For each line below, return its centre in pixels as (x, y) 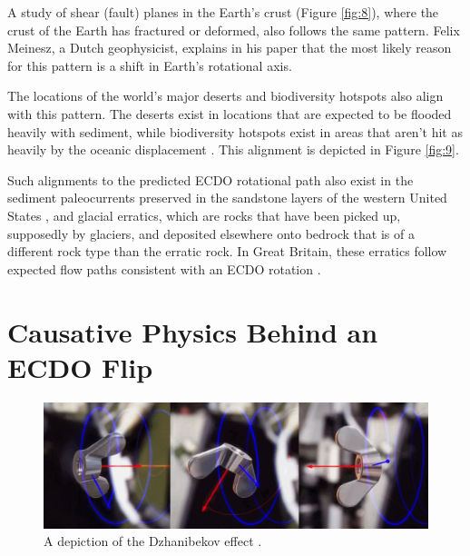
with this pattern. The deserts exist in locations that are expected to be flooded (230, 113)
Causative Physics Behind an (193, 331)
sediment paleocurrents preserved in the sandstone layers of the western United (227, 198)
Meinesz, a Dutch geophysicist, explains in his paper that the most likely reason (230, 48)
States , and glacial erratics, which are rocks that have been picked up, (204, 215)
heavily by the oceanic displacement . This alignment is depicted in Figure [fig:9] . (233, 149)
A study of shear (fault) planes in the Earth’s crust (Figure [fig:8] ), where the (223, 12)
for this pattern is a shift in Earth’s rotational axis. (150, 65)
